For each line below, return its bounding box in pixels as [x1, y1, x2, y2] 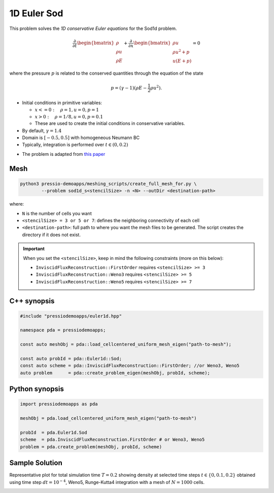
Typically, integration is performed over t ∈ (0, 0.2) [22, 142, 128, 148]
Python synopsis [9, 385, 64, 393]
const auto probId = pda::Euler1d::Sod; [20, 356, 122, 361]
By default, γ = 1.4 [22, 127, 62, 134]
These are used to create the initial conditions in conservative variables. [35, 120, 185, 126]
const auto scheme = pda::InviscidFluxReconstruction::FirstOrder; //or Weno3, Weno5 [20, 363, 239, 369]
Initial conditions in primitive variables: [22, 100, 102, 106]
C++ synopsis [9, 297, 55, 305]
